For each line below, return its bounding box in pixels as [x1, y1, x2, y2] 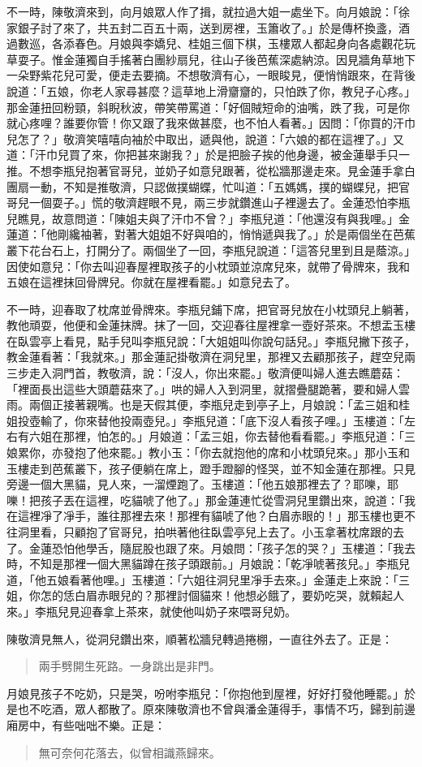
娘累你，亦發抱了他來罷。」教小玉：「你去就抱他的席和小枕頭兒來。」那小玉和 [6, 444, 410, 461]
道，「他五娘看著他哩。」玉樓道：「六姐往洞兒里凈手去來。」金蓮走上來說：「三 [6, 571, 410, 588]
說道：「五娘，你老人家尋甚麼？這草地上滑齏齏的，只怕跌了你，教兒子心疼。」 [6, 82, 416, 99]
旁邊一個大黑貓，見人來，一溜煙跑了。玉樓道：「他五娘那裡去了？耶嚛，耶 [6, 476, 398, 493]
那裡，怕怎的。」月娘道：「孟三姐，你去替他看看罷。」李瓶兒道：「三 [62, 428, 416, 445]
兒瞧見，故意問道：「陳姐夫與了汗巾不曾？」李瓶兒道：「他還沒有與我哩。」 [6, 209, 398, 226]
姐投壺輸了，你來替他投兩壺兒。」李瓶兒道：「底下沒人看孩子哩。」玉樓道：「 [6, 412, 404, 429]
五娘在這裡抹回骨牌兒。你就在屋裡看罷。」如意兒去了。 [6, 274, 296, 291]
